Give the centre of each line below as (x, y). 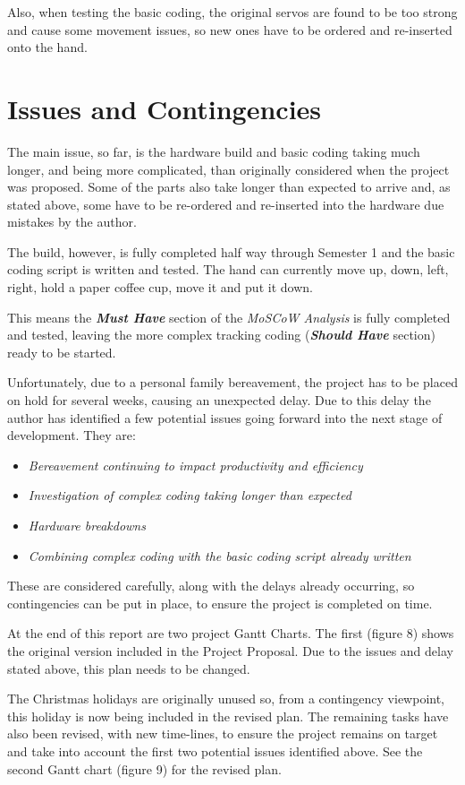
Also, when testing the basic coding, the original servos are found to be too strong (232, 12)
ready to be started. (62, 352)
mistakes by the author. (72, 222)
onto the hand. (47, 47)
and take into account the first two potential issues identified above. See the (215, 750)
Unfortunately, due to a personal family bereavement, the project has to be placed (232, 382)
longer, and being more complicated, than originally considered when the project (228, 169)
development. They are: (72, 435)
